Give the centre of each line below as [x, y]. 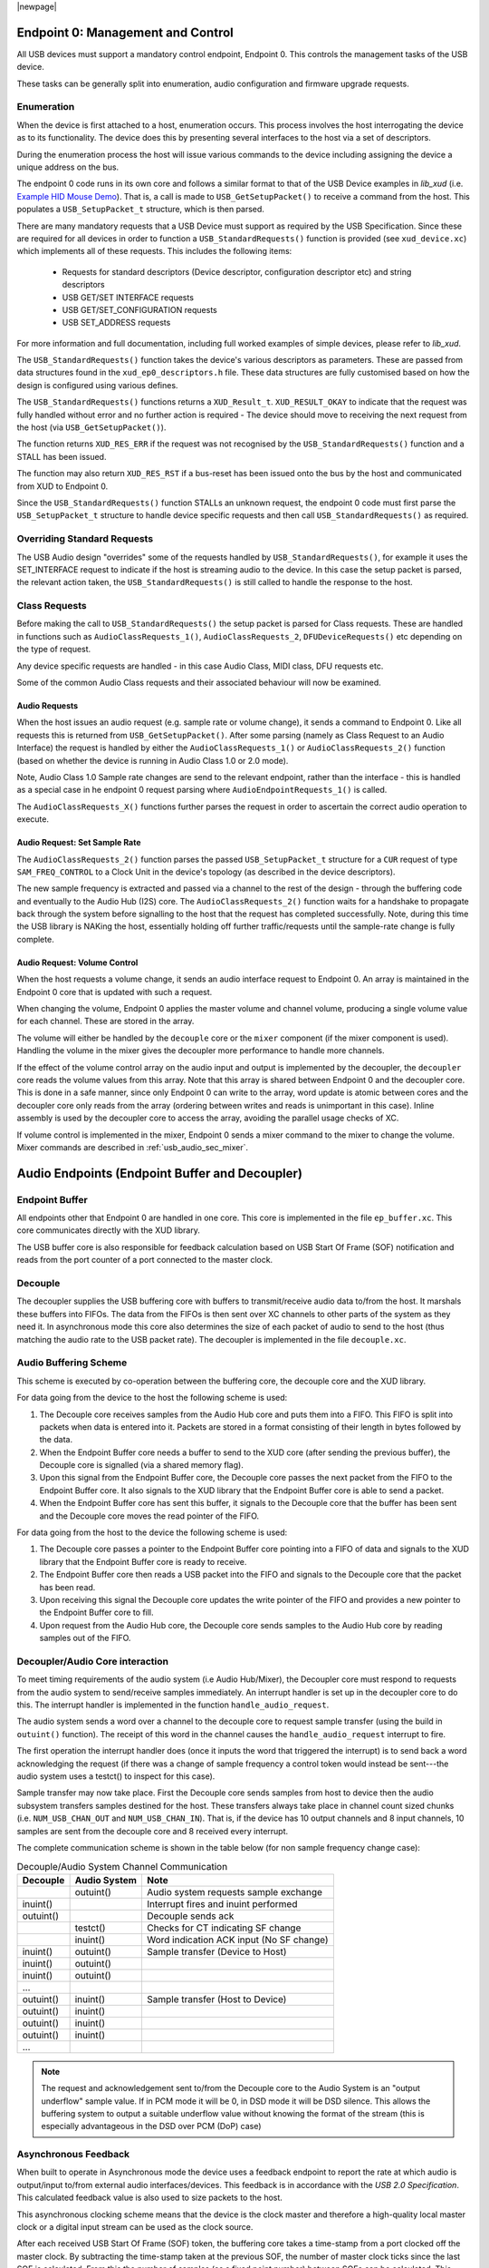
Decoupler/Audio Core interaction [93, 1661]
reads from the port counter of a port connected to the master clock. [145, 1260]
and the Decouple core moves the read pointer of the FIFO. [149, 1516]
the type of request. [54, 650]
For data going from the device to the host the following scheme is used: [152, 1398]
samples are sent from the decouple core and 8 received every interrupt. [153, 1831]
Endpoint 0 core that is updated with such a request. [115, 992]
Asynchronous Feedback [73, 2155]
